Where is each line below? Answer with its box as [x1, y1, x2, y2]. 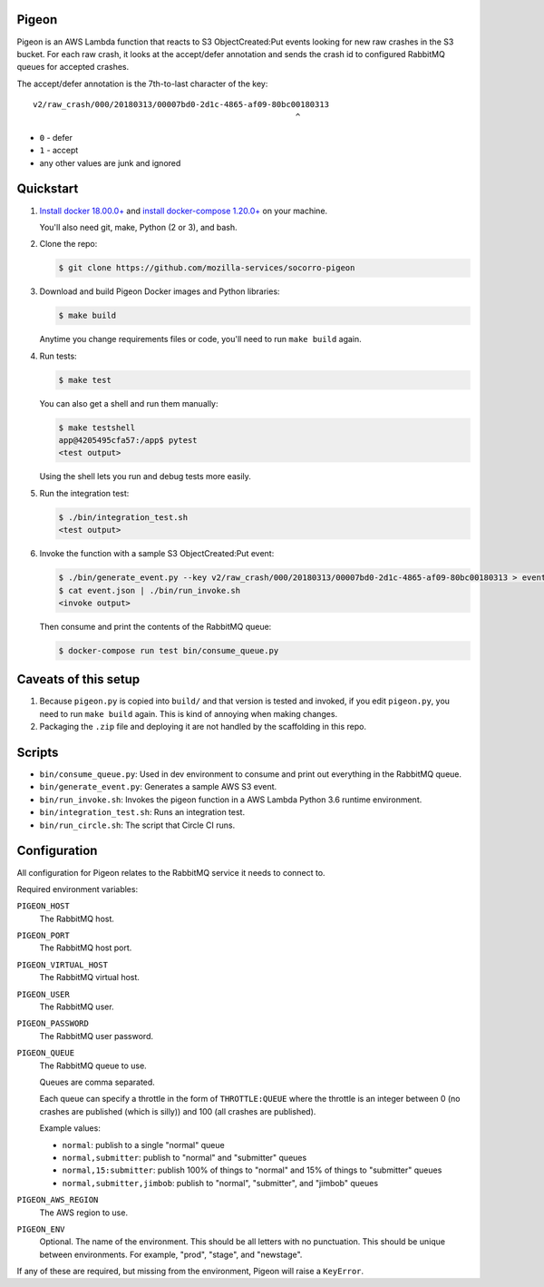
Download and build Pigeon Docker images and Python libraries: [39, 286, 280, 297]
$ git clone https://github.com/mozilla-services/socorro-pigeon [58, 263, 355, 273]
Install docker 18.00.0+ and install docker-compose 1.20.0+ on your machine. [39, 205, 328, 216]
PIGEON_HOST [16, 901, 70, 911]
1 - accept [39, 145, 79, 156]
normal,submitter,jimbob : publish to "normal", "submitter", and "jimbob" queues [62, 1177, 379, 1188]
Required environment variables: [16, 883, 139, 894]
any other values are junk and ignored [39, 157, 181, 168]
